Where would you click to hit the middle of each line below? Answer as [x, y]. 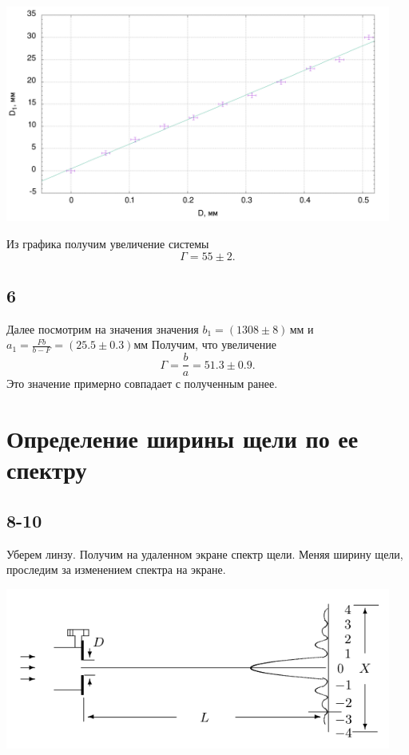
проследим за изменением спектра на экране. [116, 569]
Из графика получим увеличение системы [108, 243]
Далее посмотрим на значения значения [103, 328]
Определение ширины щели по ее [183, 438]
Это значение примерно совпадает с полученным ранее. [142, 383]
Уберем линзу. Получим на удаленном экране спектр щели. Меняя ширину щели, [205, 553]
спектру [47, 470]
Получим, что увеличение [214, 344]
